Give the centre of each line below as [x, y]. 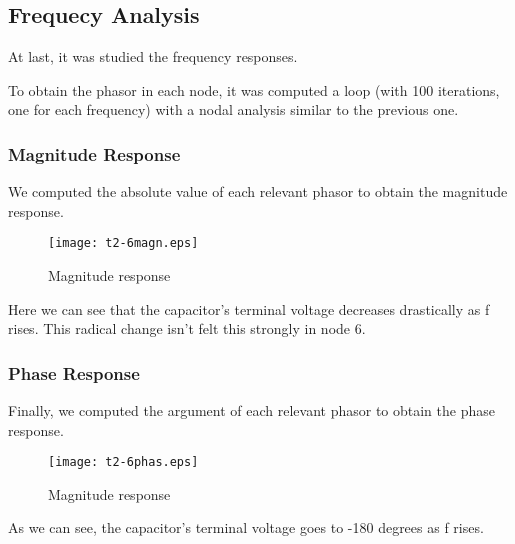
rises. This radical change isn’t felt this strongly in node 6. [187, 328]
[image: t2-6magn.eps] [123, 243]
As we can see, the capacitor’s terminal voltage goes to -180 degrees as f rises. [246, 527]
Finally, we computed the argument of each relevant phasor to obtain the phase [251, 410]
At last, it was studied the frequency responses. [153, 56]
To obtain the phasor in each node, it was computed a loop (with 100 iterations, [254, 89]
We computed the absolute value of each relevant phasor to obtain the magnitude [258, 191]
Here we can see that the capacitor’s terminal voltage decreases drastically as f [249, 308]
